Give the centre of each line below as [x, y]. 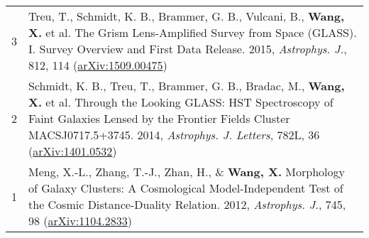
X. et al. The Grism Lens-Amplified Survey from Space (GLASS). [193, 32]
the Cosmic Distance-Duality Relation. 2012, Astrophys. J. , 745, [187, 204]
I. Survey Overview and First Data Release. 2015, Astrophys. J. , [188, 49]
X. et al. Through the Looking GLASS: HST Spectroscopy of [181, 102]
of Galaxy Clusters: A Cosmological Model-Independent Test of [186, 188]
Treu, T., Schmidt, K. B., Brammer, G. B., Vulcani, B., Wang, [187, 16]
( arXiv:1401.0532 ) [73, 151]
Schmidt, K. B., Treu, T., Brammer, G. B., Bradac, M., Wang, [187, 86]
